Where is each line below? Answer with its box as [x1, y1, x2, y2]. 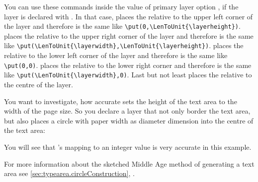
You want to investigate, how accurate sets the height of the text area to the [4, 96, 237, 106]
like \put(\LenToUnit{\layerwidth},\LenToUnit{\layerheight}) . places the [4, 40, 244, 51]
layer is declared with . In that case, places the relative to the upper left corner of [4, 11, 253, 21]
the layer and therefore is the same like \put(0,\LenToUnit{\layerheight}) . [4, 21, 241, 31]
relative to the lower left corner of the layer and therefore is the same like [4, 50, 228, 61]
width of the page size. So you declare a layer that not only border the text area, [4, 106, 251, 116]
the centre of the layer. [4, 79, 73, 89]
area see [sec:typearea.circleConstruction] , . [4, 168, 135, 179]
